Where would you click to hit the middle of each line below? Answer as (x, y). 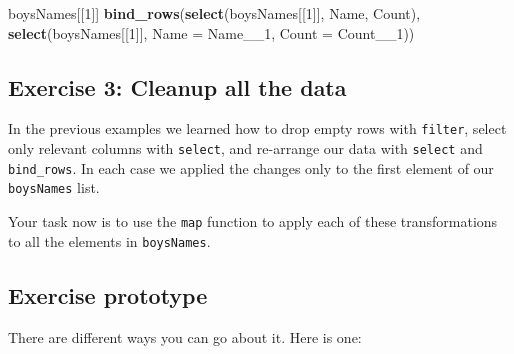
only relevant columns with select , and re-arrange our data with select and (245, 148)
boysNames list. (54, 187)
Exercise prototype (108, 294)
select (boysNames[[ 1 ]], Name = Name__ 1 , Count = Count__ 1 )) (211, 32)
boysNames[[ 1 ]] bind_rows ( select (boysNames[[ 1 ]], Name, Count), (214, 13)
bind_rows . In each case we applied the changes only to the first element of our (251, 167)
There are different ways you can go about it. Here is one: (185, 336)
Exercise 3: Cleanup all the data (177, 86)
